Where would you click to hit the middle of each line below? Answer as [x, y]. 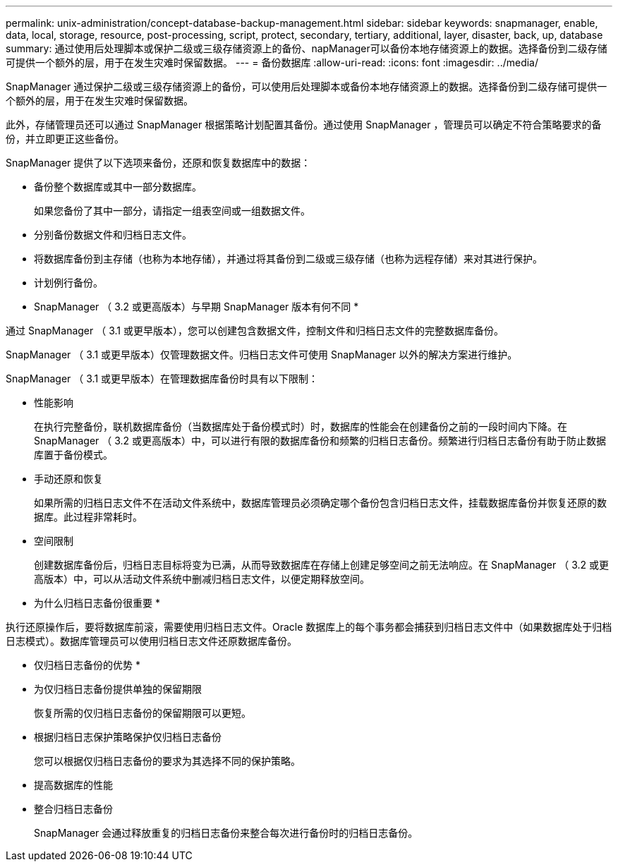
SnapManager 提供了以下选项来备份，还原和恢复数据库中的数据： [158, 163]
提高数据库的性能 [73, 785]
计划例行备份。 [68, 283]
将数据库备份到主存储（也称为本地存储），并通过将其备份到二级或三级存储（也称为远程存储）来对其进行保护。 [288, 259]
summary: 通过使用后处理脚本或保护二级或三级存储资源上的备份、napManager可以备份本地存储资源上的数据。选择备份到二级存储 [307, 48]
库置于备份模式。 [73, 455]
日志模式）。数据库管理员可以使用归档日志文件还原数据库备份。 [151, 641]
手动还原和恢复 [68, 479]
